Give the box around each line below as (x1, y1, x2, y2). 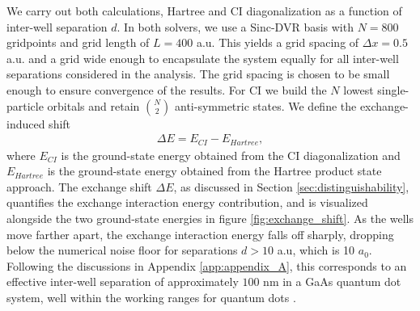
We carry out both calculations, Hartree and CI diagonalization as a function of (6, 2, 402, 19)
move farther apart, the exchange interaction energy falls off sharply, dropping (6, 225, 394, 242)
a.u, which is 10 (277, 242, 355, 258)
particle (6, 97, 44, 114)
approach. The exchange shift (6, 178, 152, 195)
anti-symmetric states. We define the (175, 97, 357, 114)
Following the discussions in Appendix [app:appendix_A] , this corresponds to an (6, 257, 407, 274)
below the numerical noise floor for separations (6, 242, 238, 258)
